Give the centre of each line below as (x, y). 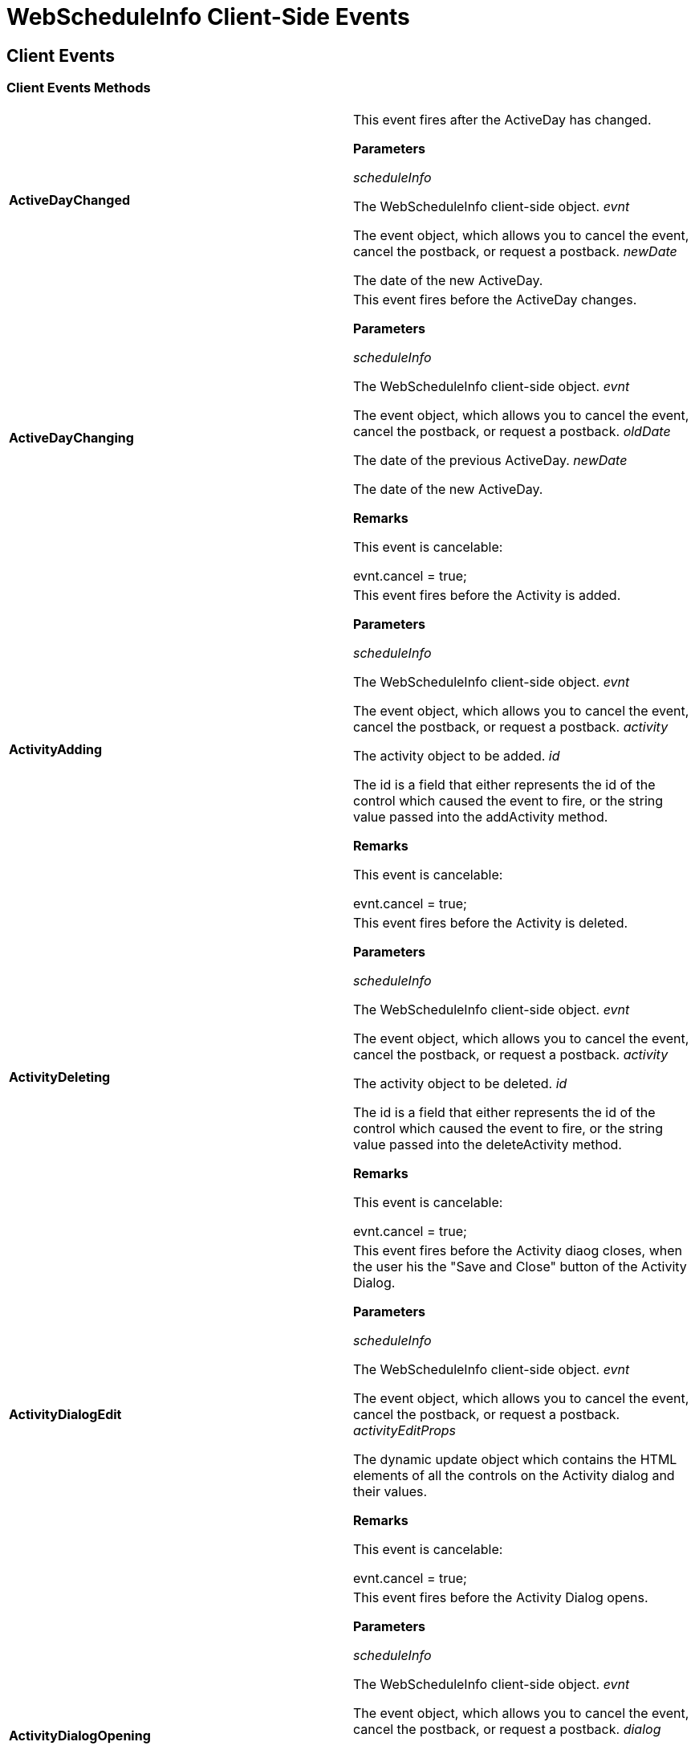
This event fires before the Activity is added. (487, 595)
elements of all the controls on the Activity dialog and (514, 1475)
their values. (390, 1491)
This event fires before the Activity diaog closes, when (518, 1250)
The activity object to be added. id (457, 755)
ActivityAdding (56, 749)
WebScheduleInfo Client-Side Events (208, 17)
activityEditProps (404, 1430)
